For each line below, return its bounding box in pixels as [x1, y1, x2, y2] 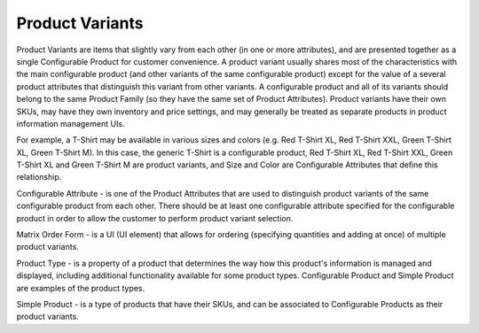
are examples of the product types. [16, 283, 145, 293]
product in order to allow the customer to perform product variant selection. [16, 213, 294, 223]
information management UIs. [16, 118, 125, 128]
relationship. [16, 172, 62, 182]
